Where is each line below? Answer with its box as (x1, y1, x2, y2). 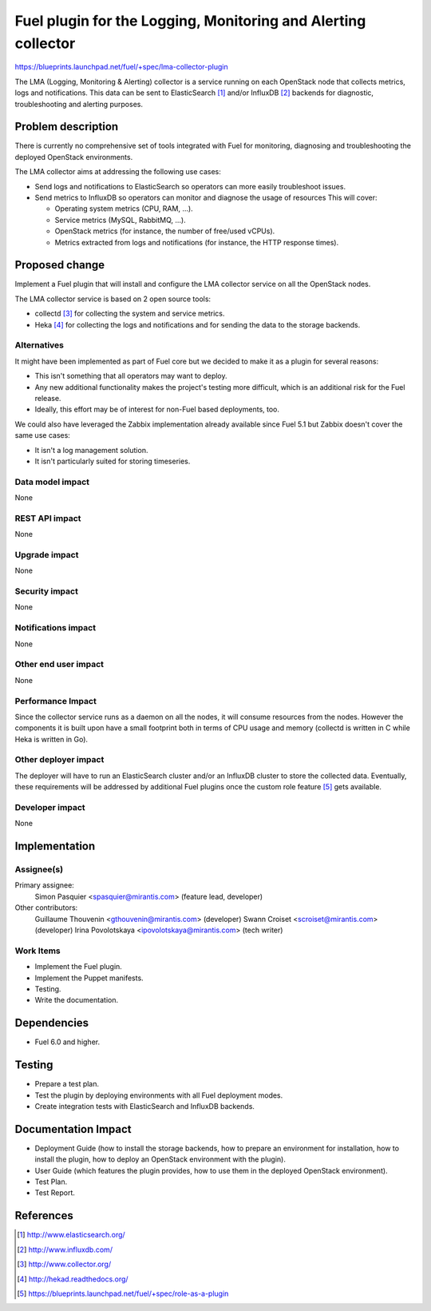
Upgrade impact (14, 549, 79, 560)
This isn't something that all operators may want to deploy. (34, 371, 227, 381)
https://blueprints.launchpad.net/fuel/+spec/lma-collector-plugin (14, 62, 229, 72)
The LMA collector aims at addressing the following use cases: (14, 167, 221, 177)
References (14, 1209, 73, 1222)
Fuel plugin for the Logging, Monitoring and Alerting (14, 12, 366, 30)
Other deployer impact (14, 754, 105, 765)
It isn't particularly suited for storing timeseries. (34, 456, 191, 466)
